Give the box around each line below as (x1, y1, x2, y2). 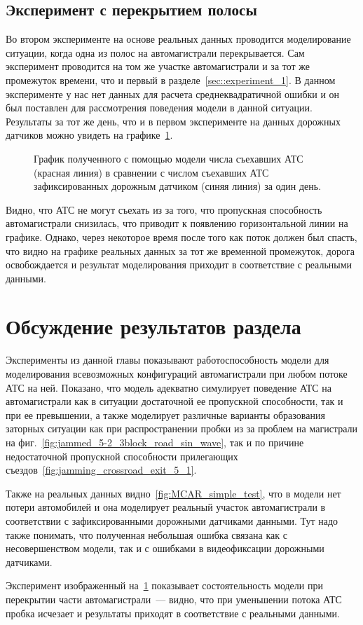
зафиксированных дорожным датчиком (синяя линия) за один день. (34, 179, 322, 193)
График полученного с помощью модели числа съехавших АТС (34, 151, 303, 165)
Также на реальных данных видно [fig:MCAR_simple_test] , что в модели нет (6, 486, 341, 500)
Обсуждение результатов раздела (6, 312, 301, 341)
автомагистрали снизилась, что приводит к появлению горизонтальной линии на (6, 216, 348, 231)
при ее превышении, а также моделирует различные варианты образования (6, 407, 325, 422)
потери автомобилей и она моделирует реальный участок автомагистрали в (6, 500, 326, 514)
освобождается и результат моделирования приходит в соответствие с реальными (6, 257, 352, 272)
